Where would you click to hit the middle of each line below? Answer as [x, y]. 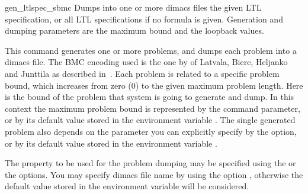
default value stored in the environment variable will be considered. [127, 186]
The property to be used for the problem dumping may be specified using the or [150, 163]
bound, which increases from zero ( [68, 85]
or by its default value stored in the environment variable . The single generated [150, 120]
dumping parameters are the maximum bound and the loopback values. [134, 30]
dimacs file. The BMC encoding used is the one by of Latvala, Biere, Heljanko [146, 62]
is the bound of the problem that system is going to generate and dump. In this [150, 97]
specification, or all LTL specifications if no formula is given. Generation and [144, 19]
